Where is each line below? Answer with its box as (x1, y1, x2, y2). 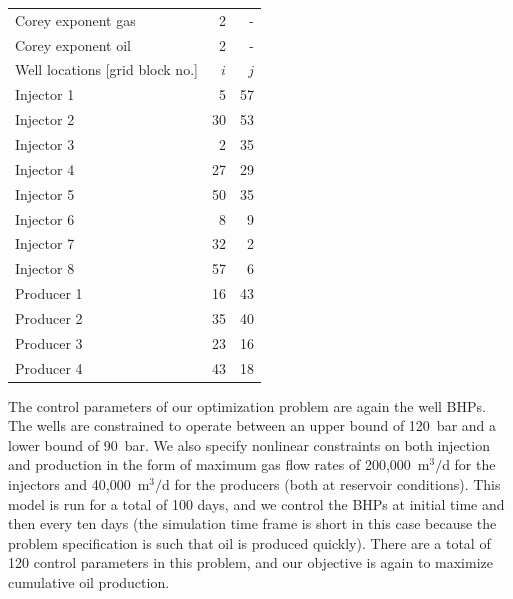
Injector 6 (15, 208, 75, 229)
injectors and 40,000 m (8, 474, 150, 495)
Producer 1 (15, 283, 83, 304)
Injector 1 (15, 84, 75, 105)
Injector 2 (15, 109, 75, 130)
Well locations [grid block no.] (15, 59, 198, 80)
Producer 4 (15, 357, 83, 378)
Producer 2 (15, 307, 83, 328)
